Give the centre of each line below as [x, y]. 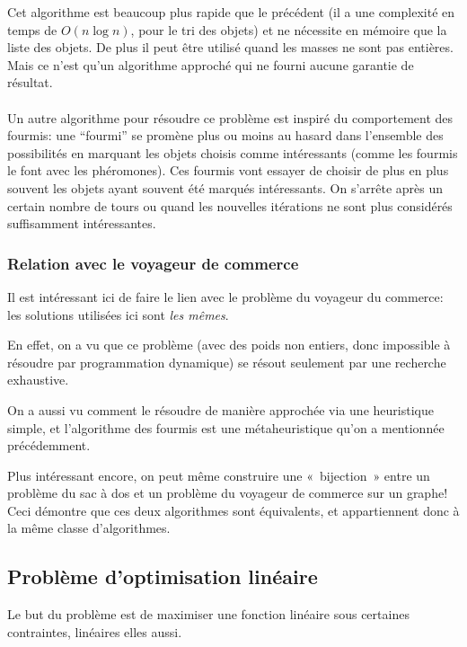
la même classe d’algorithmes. [89, 528]
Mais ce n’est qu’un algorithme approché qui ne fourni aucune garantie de [211, 64]
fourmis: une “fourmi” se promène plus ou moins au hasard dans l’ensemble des [225, 135]
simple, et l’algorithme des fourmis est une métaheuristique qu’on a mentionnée [226, 427]
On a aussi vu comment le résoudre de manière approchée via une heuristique [220, 409]
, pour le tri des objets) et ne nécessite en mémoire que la [289, 29]
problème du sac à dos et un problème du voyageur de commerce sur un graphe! [228, 493]
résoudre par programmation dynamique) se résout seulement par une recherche [227, 362]
